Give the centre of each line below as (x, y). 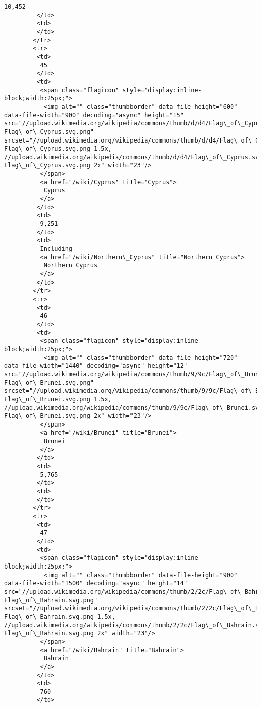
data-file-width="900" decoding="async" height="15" (94, 115)
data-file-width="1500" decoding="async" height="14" (96, 583)
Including (56, 249)
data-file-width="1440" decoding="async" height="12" (96, 366)
